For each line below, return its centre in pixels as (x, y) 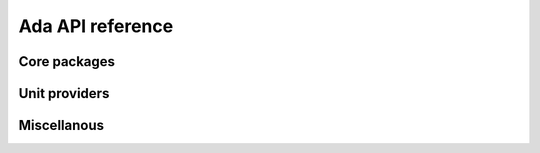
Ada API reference (96, 26)
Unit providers (64, 93)
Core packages (66, 61)
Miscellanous (61, 125)
